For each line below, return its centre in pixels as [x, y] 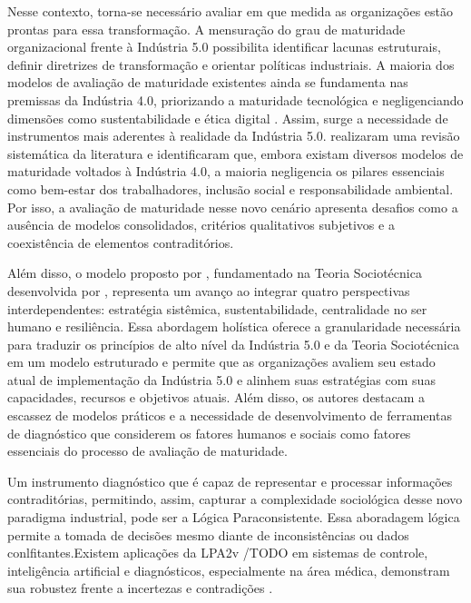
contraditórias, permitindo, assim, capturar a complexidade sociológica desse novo [235, 499]
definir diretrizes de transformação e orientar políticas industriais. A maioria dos [231, 64]
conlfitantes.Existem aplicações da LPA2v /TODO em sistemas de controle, [218, 553]
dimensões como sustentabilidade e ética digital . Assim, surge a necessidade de [228, 118]
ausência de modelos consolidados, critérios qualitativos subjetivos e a [201, 225]
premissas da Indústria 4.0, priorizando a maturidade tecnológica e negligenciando [235, 99]
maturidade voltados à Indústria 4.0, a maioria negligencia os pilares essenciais [226, 171]
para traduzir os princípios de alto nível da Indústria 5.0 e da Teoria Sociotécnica [233, 344]
